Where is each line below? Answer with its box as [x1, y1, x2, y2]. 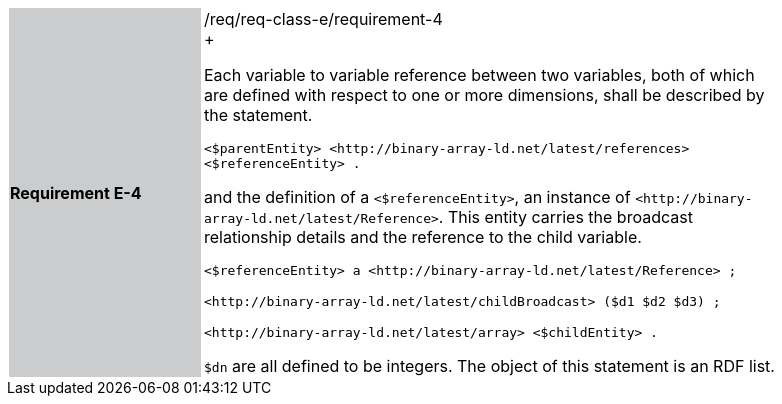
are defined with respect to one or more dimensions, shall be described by [204, 85, 765, 105]
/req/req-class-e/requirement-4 [204, 9, 443, 29]
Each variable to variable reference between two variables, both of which [204, 65, 755, 85]
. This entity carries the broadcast [438, 207, 693, 227]
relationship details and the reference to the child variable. [204, 227, 642, 247]
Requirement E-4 [10, 182, 142, 203]
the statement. [204, 105, 313, 125]
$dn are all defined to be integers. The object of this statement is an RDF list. [204, 356, 775, 376]
